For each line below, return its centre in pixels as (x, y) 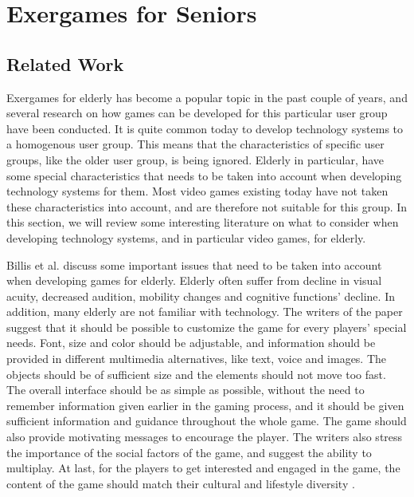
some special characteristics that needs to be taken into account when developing (204, 175)
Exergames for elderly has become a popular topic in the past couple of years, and (207, 97)
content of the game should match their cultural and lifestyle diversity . (181, 483)
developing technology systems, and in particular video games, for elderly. (186, 237)
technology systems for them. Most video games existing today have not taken (197, 191)
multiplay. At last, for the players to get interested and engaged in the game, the (203, 468)
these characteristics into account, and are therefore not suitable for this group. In (207, 206)
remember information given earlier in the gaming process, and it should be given (205, 405)
